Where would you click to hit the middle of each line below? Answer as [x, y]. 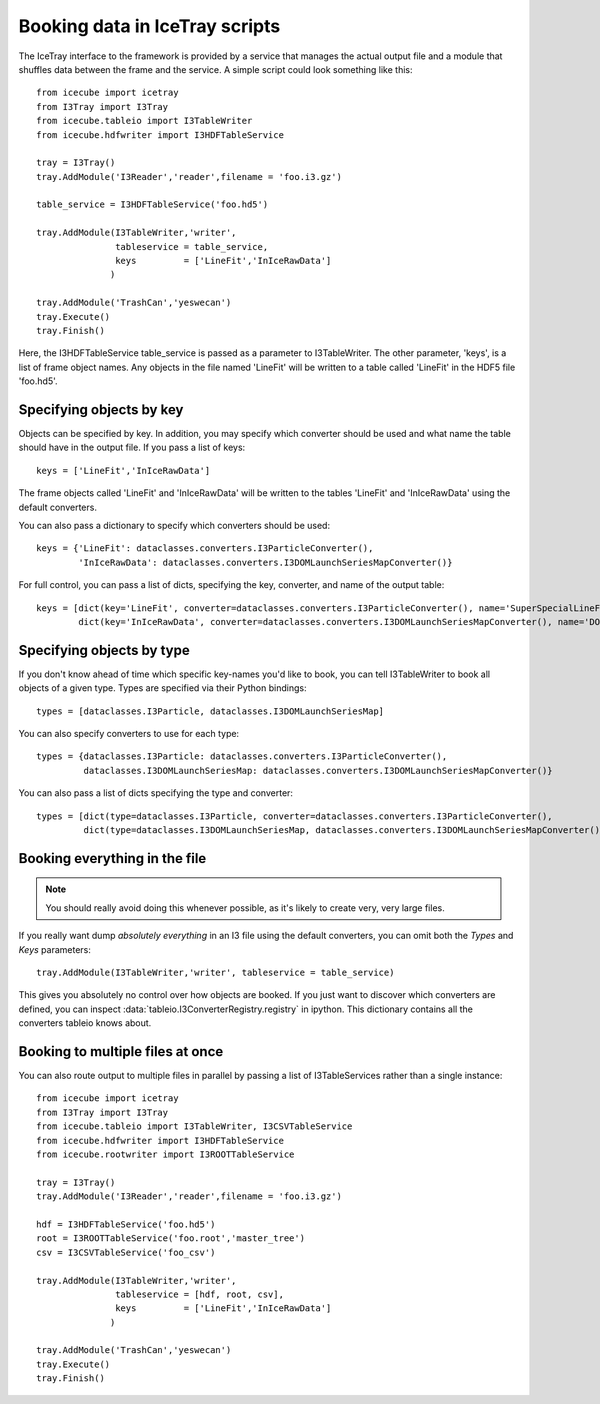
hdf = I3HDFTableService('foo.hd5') [126, 1224]
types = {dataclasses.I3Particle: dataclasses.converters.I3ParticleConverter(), [242, 756]
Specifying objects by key [101, 409]
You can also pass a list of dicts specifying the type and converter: [156, 793]
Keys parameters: [55, 949]
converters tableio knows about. [85, 1023]
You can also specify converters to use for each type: [129, 734]
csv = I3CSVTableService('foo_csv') [126, 1252]
